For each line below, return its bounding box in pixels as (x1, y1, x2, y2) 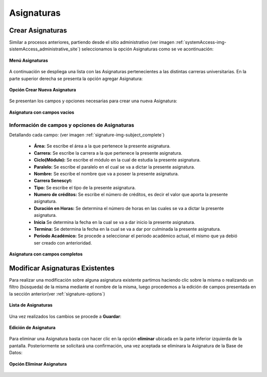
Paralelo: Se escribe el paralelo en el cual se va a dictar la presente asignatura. (34, 164, 195, 170)
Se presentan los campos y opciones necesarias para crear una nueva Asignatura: (9, 98, 178, 104)
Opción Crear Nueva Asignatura (9, 87, 76, 93)
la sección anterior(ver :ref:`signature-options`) (9, 291, 105, 296)
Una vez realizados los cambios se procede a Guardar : (9, 313, 122, 319)
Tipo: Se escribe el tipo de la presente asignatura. (34, 184, 136, 190)
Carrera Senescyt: (34, 178, 73, 184)
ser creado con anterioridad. (34, 240, 92, 246)
